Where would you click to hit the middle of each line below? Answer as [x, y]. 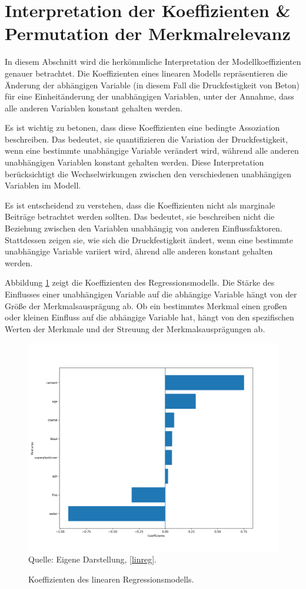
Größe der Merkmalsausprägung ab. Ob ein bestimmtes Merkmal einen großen [146, 305]
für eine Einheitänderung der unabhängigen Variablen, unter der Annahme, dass [149, 96]
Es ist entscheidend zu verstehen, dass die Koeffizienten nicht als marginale [140, 205]
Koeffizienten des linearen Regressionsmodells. [111, 579]
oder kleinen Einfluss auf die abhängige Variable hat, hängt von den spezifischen [149, 317]
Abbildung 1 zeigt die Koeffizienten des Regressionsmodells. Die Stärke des [140, 282]
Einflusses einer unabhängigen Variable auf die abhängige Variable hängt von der [151, 294]
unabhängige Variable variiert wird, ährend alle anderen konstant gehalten [139, 251]
